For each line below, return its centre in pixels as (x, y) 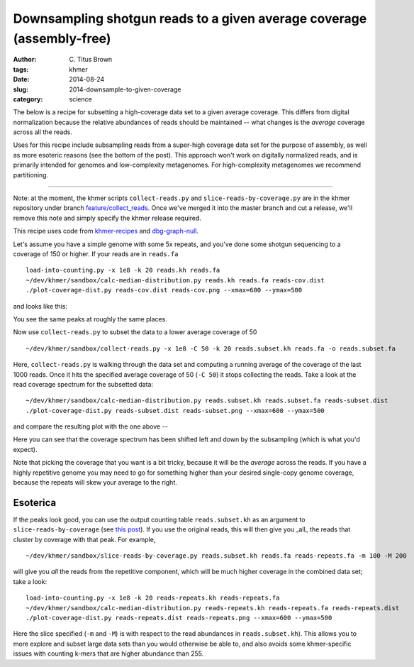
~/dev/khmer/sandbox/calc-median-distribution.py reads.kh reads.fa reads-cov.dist (175, 280)
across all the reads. (43, 132)
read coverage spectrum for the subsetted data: (83, 384)
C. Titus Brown (91, 60)
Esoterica (35, 503)
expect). (25, 449)
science (80, 99)
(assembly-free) (62, 38)
